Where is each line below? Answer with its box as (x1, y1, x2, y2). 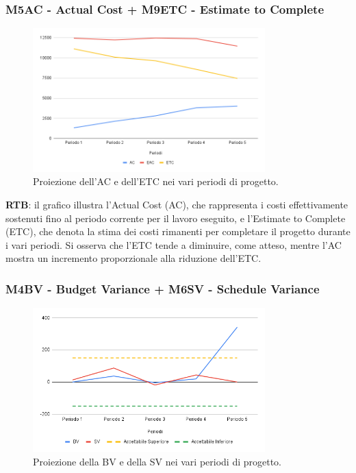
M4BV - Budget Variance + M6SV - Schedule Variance (5, 280, 320, 297)
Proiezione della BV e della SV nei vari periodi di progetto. (33, 454, 282, 468)
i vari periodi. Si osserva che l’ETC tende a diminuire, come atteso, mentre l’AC (5, 237, 342, 252)
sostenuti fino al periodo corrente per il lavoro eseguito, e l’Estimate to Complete (5, 210, 346, 225)
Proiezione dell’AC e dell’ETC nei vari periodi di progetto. (33, 174, 279, 189)
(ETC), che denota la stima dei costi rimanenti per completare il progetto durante (5, 224, 351, 239)
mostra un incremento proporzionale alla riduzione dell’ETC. (5, 251, 262, 265)
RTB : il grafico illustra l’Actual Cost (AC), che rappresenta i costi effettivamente (5, 197, 348, 212)
